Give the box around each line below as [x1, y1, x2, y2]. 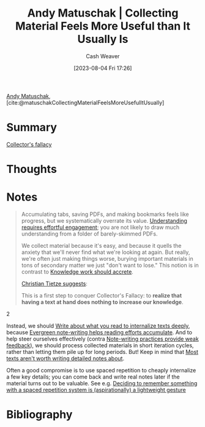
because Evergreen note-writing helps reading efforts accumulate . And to [6, 329, 193, 336]
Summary [6, 120, 57, 134]
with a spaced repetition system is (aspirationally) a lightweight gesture [6, 387, 186, 393]
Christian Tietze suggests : [21, 280, 88, 287]
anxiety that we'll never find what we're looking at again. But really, [21, 248, 190, 256]
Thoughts [6, 163, 57, 176]
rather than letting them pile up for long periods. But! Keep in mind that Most [6, 348, 199, 355]
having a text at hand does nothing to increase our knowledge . [21, 298, 184, 306]
